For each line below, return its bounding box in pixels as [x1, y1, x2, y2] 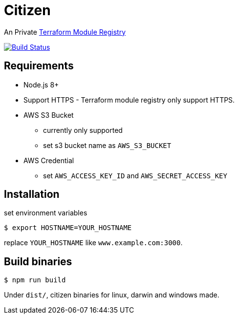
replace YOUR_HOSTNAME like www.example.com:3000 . [4, 238, 183, 247]
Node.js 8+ [23, 80, 59, 89]
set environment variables [4, 209, 87, 217]
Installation [4, 188, 60, 201]
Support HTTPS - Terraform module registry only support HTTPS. [23, 95, 235, 104]
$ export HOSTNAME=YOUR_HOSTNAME [4, 224, 132, 232]
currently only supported [43, 126, 123, 134]
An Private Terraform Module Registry [4, 27, 126, 36]
